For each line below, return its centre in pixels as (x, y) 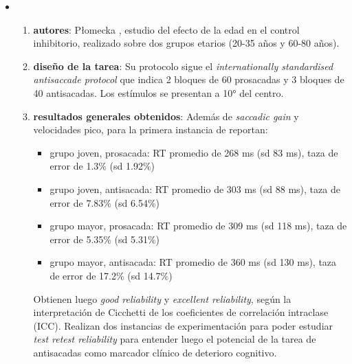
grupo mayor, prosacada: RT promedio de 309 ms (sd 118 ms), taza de (198, 226)
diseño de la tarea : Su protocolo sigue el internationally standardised (183, 66)
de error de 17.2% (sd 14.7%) (111, 275)
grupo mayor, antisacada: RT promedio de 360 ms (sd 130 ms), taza (193, 262)
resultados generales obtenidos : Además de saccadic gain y (166, 116)
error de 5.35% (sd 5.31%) (105, 239)
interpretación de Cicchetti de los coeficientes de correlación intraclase (181, 312)
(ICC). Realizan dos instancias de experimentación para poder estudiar (183, 325)
